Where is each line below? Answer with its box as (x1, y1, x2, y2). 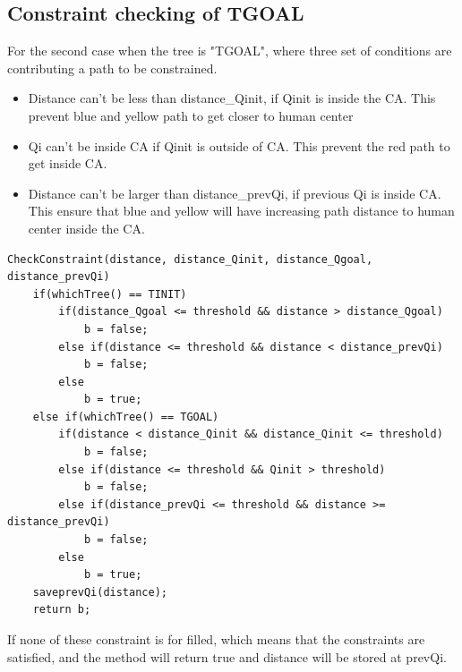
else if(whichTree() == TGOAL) (32, 410, 219, 423)
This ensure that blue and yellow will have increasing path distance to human (28, 201, 455, 220)
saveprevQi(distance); (32, 585, 167, 599)
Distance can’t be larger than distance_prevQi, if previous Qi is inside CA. (28, 183, 441, 202)
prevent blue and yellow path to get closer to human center (28, 106, 354, 124)
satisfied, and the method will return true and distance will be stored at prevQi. (7, 647, 447, 666)
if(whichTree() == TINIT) (32, 287, 187, 301)
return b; (32, 603, 91, 617)
